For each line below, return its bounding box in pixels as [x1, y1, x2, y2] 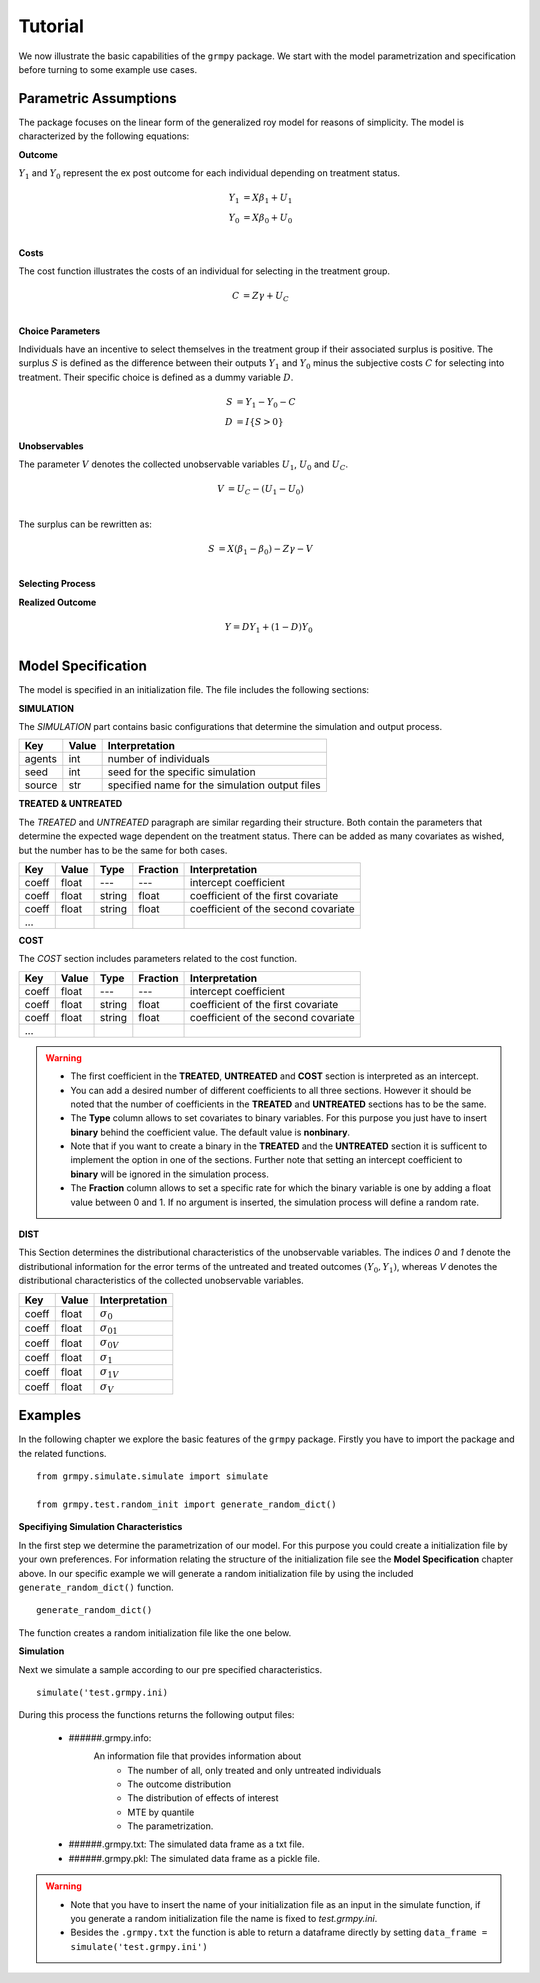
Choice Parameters [18, 325, 100, 337]
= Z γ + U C [242, 290, 290, 304]
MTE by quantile [127, 1806, 195, 1818]
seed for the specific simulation [107, 765, 256, 779]
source [24, 778, 58, 792]
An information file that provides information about [93, 1750, 302, 1762]
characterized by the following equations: [18, 130, 190, 142]
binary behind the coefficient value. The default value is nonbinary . [70, 1126, 350, 1138]
